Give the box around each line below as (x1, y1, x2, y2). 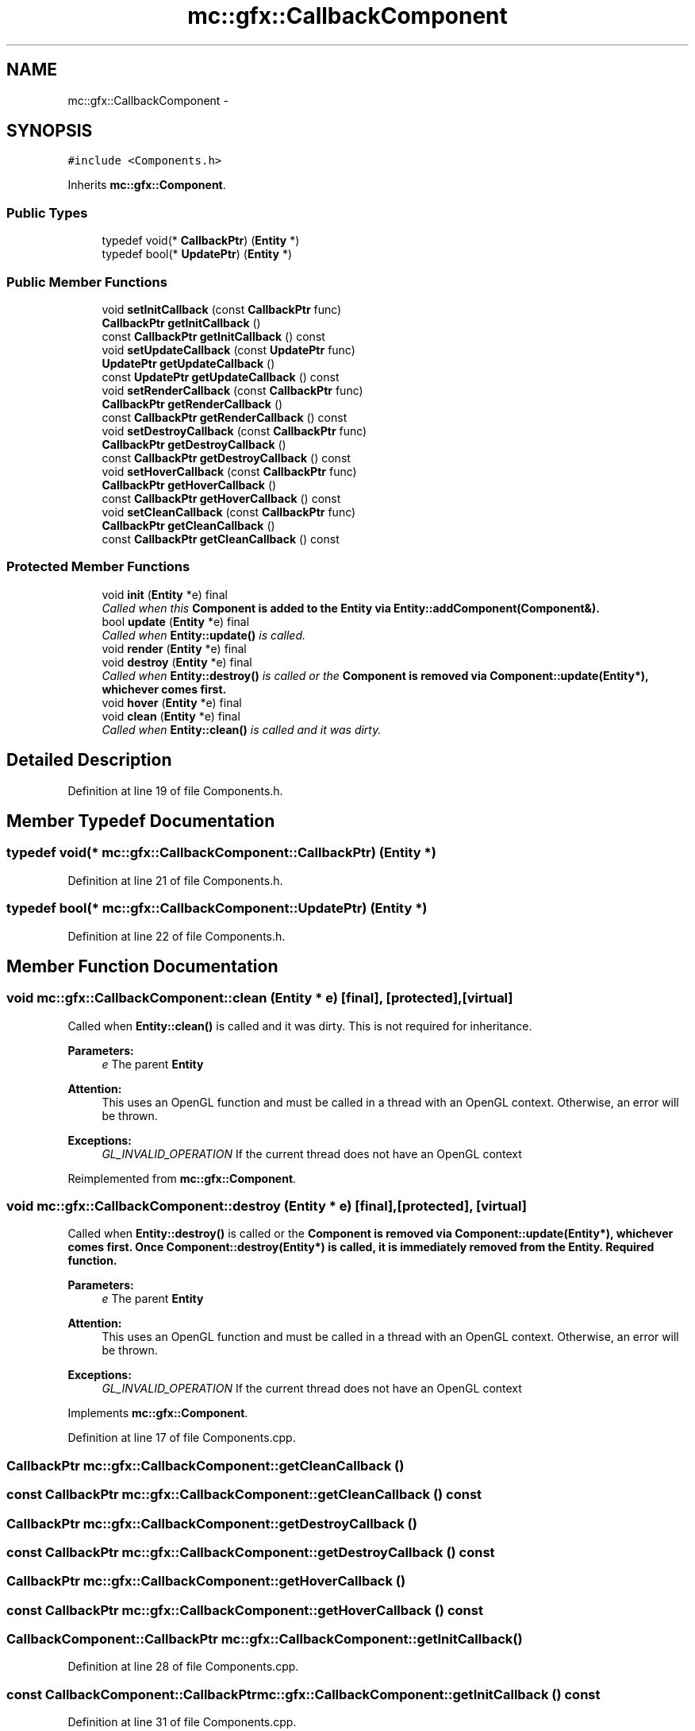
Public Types (6, 204, 88, 221)
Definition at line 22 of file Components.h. (67, 929, 286, 943)
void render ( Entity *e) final (102, 641, 247, 655)
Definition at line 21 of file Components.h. (67, 873, 283, 887)
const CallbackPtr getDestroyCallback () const (102, 450, 351, 465)
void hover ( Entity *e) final (102, 695, 242, 709)
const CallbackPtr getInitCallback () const (102, 329, 325, 343)
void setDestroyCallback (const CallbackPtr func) (102, 423, 367, 438)
